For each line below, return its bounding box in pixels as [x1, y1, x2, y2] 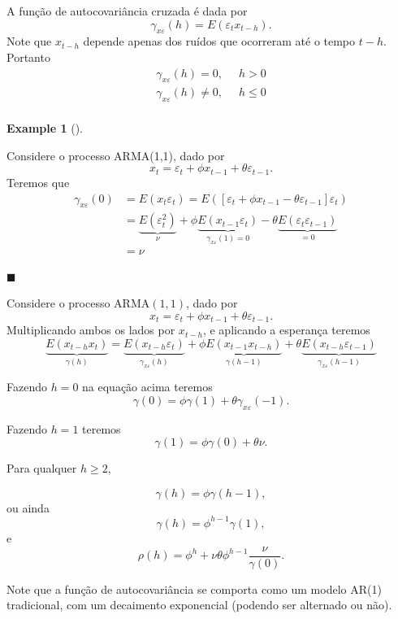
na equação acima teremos [82, 378, 213, 395]
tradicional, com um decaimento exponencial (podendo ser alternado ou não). [6, 596, 392, 613]
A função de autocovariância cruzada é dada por [6, 2, 248, 19]
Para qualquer [6, 460, 77, 477]
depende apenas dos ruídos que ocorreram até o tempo [83, 33, 356, 50]
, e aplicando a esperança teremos [202, 321, 370, 338]
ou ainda [6, 499, 50, 516]
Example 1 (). [6, 120, 83, 137]
